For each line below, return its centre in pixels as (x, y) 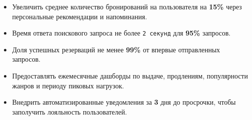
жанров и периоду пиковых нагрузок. (68, 85)
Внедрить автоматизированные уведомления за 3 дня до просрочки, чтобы (124, 102)
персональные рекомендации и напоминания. (80, 16)
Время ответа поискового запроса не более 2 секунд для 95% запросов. (121, 33)
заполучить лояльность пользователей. (70, 111)
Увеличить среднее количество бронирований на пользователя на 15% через (127, 6)
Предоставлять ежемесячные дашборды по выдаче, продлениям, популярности (130, 76)
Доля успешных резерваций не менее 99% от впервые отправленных (116, 49)
